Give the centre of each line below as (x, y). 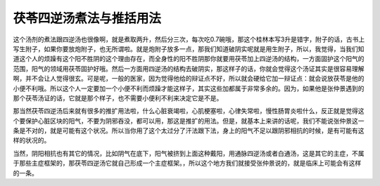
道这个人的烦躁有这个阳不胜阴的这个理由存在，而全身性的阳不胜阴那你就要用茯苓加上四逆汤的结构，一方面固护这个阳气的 (189, 59)
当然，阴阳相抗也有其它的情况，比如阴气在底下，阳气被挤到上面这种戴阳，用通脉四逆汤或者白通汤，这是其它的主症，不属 (189, 153)
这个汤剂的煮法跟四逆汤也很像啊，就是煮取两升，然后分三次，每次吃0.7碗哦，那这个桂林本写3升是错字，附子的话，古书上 (189, 39)
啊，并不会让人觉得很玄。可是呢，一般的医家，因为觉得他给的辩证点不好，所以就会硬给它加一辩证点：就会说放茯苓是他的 (189, 79)
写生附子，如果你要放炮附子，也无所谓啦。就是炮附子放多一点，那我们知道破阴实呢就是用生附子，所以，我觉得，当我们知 (189, 48)
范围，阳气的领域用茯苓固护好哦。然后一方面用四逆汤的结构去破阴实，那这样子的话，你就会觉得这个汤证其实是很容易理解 (189, 68)
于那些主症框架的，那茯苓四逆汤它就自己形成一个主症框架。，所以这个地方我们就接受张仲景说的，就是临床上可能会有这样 (187, 163)
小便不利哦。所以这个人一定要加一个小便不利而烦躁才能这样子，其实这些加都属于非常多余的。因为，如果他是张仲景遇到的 (189, 88)
